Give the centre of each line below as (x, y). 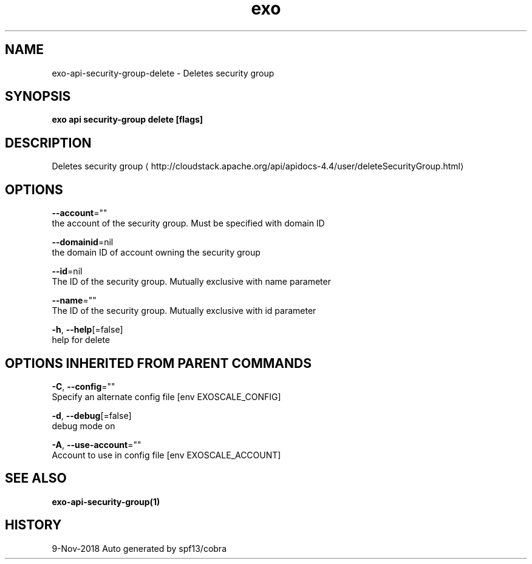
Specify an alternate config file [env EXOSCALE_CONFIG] (166, 396)
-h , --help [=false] (87, 330)
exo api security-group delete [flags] (128, 120)
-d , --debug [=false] (92, 415)
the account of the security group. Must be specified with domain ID (188, 223)
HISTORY (33, 525)
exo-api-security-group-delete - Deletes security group (163, 73)
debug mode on (84, 426)
